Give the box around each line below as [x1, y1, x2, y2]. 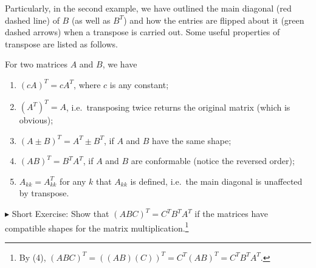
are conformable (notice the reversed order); [131, 154, 295, 167]
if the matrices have [194, 207, 268, 220]
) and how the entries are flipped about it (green [123, 13, 304, 26]
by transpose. [19, 187, 69, 199]
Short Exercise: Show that [12, 207, 109, 220]
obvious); [19, 114, 53, 126]
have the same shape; [152, 134, 232, 146]
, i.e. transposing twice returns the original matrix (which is [66, 100, 290, 113]
